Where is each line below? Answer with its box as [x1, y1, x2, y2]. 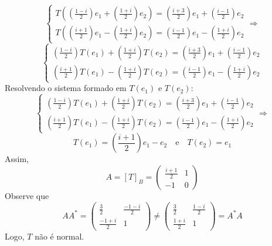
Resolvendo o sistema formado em [5, 82, 127, 94]
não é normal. [35, 230, 84, 242]
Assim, [5, 153, 29, 165]
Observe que [5, 189, 49, 201]
